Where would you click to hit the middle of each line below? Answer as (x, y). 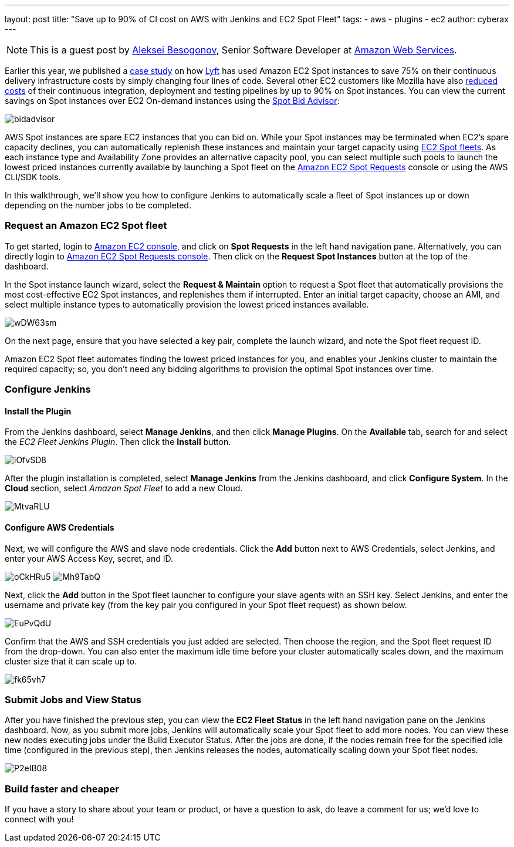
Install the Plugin (38, 411)
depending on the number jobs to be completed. (98, 205)
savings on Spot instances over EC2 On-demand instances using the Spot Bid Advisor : (172, 101)
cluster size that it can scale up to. (71, 661)
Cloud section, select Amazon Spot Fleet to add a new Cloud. (124, 488)
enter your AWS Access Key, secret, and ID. (89, 558)
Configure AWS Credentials (60, 527)
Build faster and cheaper (62, 789)
